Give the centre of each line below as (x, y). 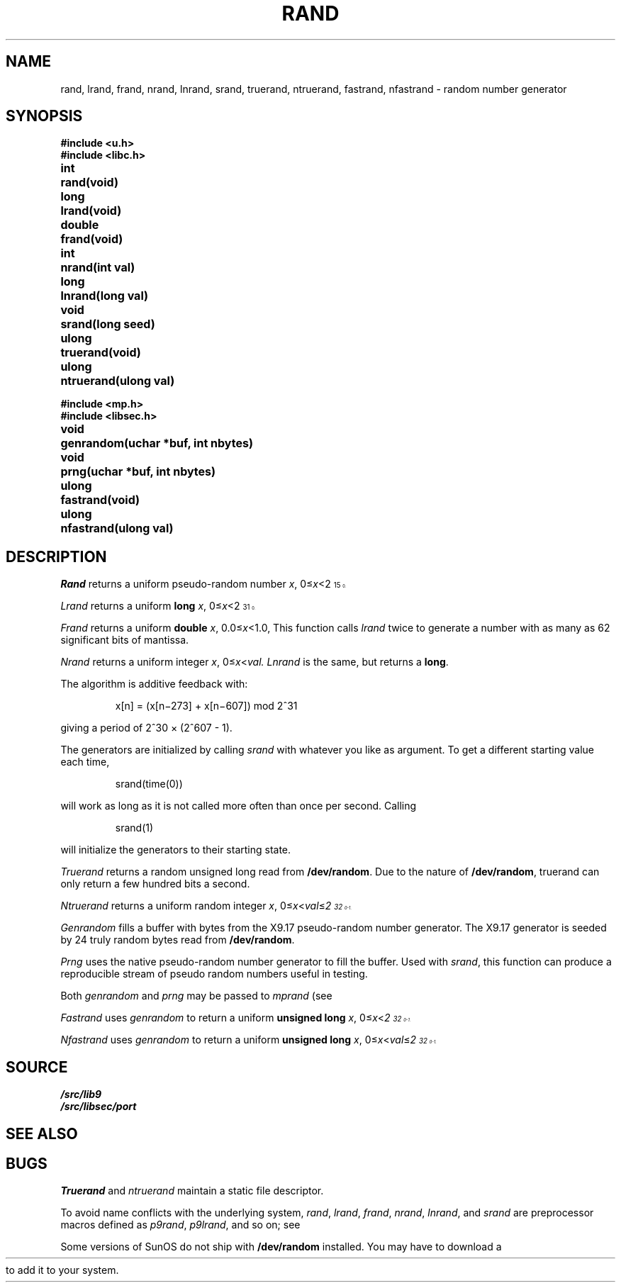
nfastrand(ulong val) (117, 528)
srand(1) (134, 828)
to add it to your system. (62, 1270)
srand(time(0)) (149, 784)
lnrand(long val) (105, 296)
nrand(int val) (98, 268)
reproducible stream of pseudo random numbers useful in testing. (214, 974)
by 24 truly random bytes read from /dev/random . (178, 940)
